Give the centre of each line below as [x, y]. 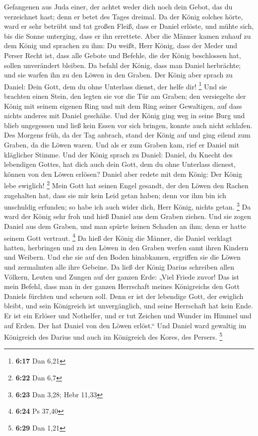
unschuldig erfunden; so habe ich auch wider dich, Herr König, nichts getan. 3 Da [128, 206]
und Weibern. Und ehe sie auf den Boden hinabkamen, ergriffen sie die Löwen [123, 257]
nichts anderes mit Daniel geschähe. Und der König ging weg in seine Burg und [125, 115]
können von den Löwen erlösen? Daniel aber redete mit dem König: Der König [123, 174]
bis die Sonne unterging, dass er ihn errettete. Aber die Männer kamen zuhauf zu [128, 36]
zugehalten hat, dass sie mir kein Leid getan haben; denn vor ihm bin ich [115, 195]
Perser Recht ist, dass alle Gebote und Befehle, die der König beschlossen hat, [123, 55]
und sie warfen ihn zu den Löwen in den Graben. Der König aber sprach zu [118, 75]
